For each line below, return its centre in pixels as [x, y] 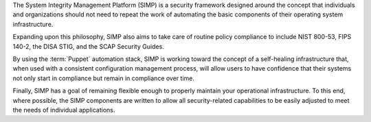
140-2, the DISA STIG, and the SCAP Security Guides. [88, 46]
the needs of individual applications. [64, 110]
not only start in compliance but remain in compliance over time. [104, 78]
